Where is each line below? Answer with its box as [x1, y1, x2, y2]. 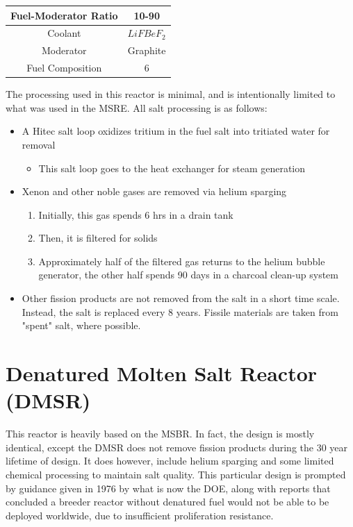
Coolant [47, 26, 81, 40]
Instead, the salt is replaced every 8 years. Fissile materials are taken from [22, 304, 338, 319]
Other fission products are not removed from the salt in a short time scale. [22, 291, 340, 306]
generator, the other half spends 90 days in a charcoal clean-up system [38, 267, 339, 282]
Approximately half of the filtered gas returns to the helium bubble [38, 253, 325, 268]
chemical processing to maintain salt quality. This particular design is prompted [6, 467, 346, 481]
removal [22, 137, 56, 151]
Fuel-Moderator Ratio [10, 8, 118, 22]
